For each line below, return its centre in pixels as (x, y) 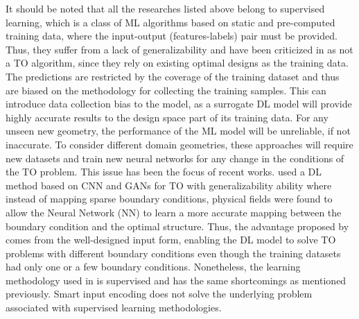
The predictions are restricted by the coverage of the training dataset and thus (173, 76)
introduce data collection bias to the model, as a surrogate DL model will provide (179, 104)
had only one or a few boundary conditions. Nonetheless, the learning (153, 267)
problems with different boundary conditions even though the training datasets (173, 253)
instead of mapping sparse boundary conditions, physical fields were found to (169, 199)
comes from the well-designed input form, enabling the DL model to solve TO (171, 240)
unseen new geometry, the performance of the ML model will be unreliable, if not (178, 131)
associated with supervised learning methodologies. (114, 308)
